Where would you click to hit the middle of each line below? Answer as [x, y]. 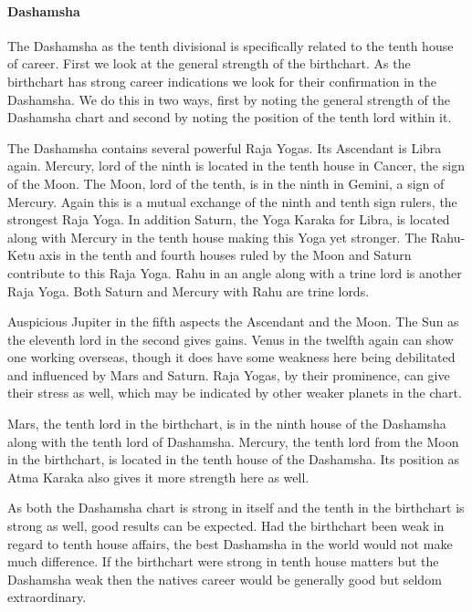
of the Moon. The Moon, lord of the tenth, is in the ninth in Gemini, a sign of [226, 183]
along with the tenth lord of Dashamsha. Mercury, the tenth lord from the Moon [233, 441]
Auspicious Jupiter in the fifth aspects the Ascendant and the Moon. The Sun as [233, 322]
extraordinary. [47, 597]
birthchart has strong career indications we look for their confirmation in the [222, 81]
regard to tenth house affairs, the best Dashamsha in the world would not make [230, 543]
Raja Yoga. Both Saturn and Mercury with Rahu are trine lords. [189, 290]
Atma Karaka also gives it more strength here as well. [158, 477]
